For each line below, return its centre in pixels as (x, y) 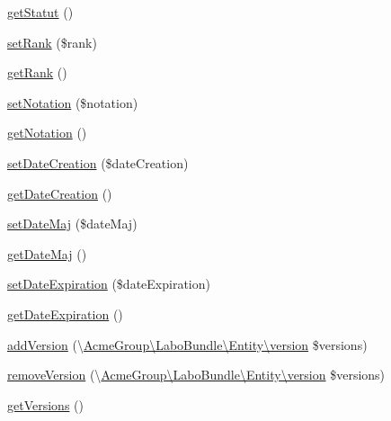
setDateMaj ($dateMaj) (72, 224)
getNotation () (47, 133)
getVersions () (45, 404)
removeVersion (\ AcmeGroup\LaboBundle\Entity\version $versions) (196, 375)
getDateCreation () (60, 193)
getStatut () (40, 12)
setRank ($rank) (52, 42)
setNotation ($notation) (73, 102)
